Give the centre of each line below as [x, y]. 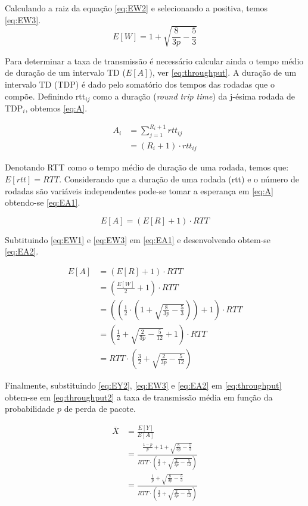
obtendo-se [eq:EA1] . [43, 202]
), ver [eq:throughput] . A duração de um [223, 72]
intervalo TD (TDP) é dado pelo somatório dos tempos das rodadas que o [140, 84]
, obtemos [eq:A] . [56, 108]
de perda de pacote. [100, 409]
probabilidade [30, 409]
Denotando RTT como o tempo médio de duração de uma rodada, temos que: [147, 167]
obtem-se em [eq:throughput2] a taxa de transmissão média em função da [139, 397]
